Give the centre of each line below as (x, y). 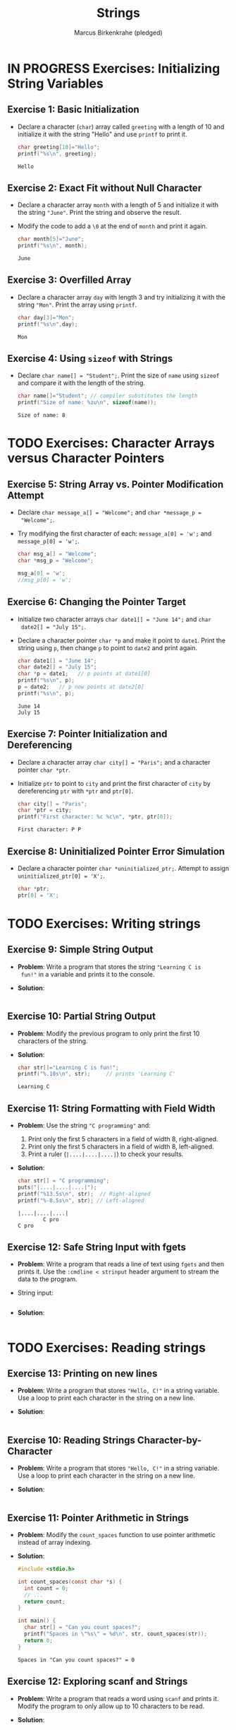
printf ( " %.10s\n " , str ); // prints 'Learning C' (97, 1074)
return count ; (45, 1601)
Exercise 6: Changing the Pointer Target (97, 602)
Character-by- (169, 1440)
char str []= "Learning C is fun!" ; (68, 1067)
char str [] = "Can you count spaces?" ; (83, 1628)
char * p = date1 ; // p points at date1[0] (84, 674)
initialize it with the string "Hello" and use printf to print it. (102, 134)
